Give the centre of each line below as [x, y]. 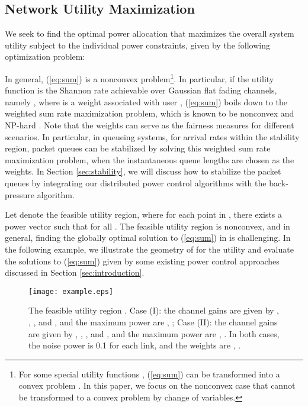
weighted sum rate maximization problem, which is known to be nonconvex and [150, 113]
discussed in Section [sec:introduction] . [75, 272]
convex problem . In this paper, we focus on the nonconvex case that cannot [157, 385]
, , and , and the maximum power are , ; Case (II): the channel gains [153, 322]
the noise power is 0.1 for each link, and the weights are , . [135, 345]
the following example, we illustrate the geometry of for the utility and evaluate [149, 249]
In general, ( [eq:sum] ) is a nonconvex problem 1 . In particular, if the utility [139, 77]
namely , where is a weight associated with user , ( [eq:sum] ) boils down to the [146, 101]
